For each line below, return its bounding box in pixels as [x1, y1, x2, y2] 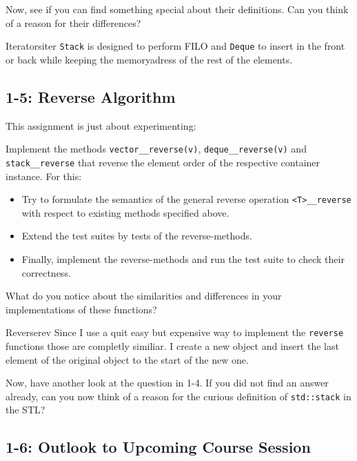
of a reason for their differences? [6, 15, 141, 30]
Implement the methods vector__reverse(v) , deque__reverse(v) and [6, 141, 307, 156]
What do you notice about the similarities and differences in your [6, 288, 282, 303]
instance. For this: [6, 168, 82, 183]
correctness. [21, 265, 71, 279]
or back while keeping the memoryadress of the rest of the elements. [6, 52, 293, 66]
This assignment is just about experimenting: [6, 118, 196, 133]
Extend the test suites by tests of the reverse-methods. [21, 228, 252, 243]
